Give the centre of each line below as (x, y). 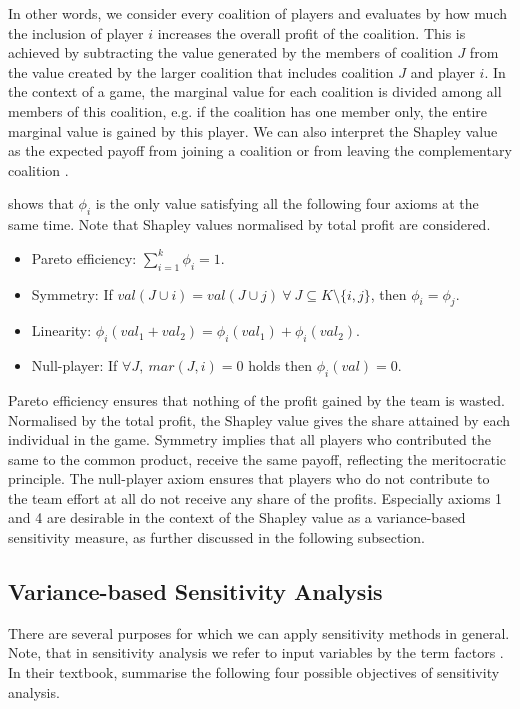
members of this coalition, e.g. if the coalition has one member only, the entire (248, 110)
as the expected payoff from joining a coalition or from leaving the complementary (260, 150)
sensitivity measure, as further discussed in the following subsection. (216, 537)
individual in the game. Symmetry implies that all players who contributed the (249, 439)
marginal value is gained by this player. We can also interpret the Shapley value (253, 130)
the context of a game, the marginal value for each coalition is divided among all (255, 91)
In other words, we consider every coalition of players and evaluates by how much (258, 13)
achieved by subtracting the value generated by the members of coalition (230, 52)
